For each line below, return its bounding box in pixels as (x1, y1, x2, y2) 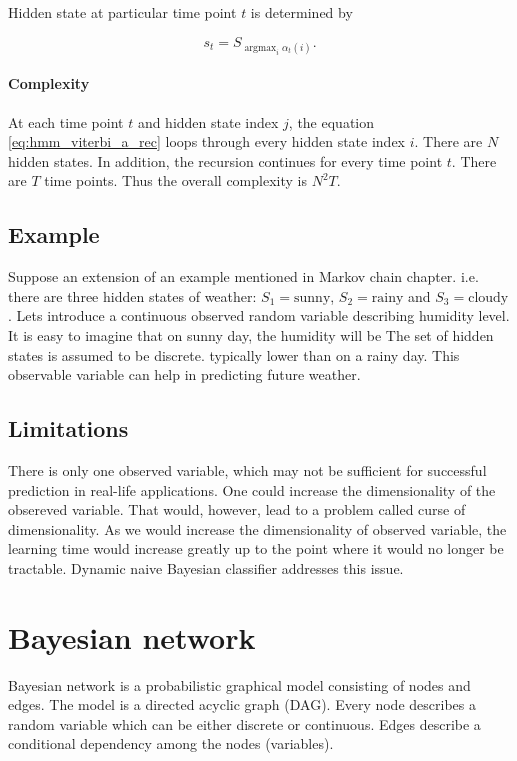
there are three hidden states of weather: (8, 285, 257, 306)
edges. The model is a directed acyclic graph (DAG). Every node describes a (8, 694, 476, 715)
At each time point (8, 111, 124, 132)
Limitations (8, 413, 129, 444)
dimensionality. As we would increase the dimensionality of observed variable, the (8, 518, 507, 539)
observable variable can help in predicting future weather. (8, 364, 361, 385)
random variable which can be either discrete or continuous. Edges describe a (8, 713, 481, 734)
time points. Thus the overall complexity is (44, 170, 307, 191)
